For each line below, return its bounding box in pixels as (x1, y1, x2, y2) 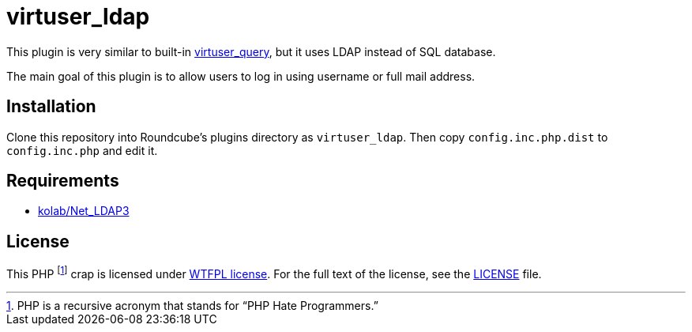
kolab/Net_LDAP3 (38, 204, 130, 218)
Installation (6, 96, 96, 117)
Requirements (6, 171, 119, 191)
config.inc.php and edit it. (6, 143, 158, 157)
